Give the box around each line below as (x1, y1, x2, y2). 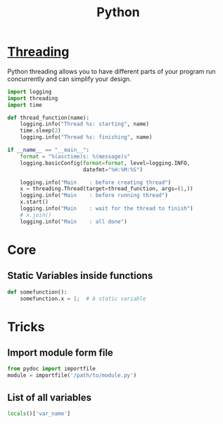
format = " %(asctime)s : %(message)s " (20, 153, 131, 160)
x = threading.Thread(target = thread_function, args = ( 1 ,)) (20, 185, 193, 192)
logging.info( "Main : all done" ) (20, 218, 128, 225)
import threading (7, 94, 58, 102)
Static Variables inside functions (7, 270, 153, 282)
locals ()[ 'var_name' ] (7, 410, 71, 417)
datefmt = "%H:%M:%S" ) (82, 166, 143, 173)
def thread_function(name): (7, 114, 90, 121)
